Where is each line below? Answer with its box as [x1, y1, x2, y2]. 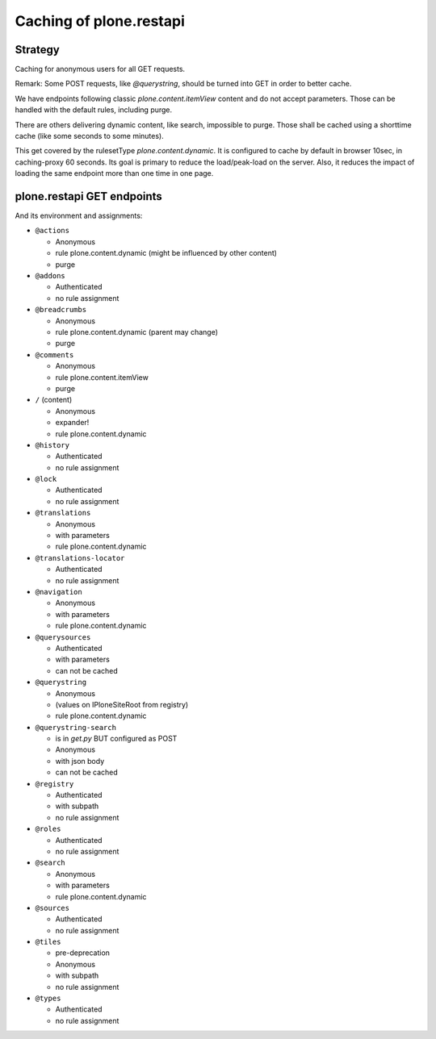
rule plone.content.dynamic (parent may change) [55, 328, 218, 336]
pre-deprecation [55, 948, 111, 958]
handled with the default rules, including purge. [15, 105, 173, 115]
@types [35, 994, 61, 1004]
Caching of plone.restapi [15, 12, 185, 30]
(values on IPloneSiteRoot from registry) [55, 699, 189, 709]
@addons [35, 271, 66, 281]
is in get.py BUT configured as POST [55, 734, 178, 744]
